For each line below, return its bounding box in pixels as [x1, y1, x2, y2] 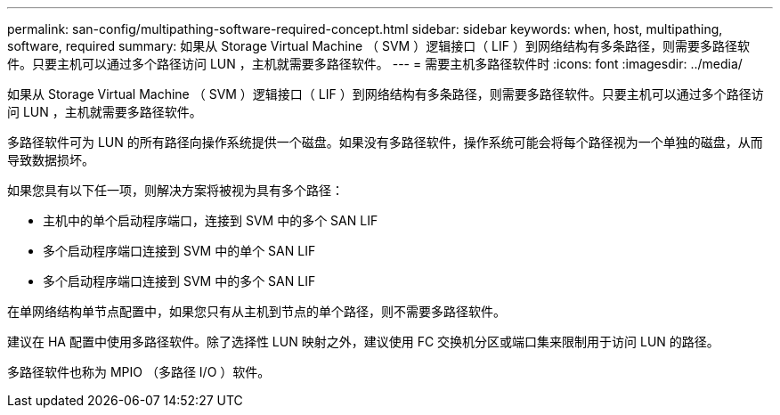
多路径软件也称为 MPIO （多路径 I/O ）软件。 [7, 364, 271, 379]
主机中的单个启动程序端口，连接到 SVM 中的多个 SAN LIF [43, 213, 378, 228]
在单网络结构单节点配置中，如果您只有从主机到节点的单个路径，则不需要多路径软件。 [7, 304, 506, 319]
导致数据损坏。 [7, 152, 94, 167]
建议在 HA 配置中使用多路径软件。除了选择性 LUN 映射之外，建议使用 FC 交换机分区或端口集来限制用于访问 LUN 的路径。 [7, 334, 719, 349]
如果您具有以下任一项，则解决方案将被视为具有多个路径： [7, 183, 344, 198]
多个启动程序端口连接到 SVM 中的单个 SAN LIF [43, 243, 316, 258]
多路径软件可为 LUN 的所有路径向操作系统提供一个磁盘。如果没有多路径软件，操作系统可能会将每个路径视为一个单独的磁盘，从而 [7, 134, 763, 150]
